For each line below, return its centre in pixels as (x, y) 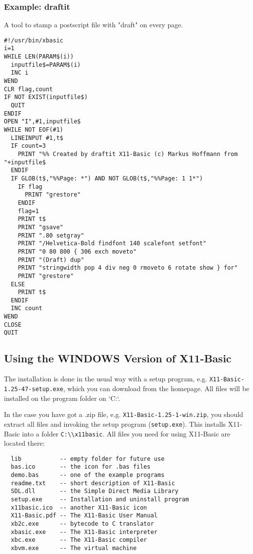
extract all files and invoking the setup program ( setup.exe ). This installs (115, 424)
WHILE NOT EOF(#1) (34, 130)
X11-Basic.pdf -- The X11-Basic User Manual (84, 516)
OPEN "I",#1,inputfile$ (42, 122)
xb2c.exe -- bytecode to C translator (82, 524)
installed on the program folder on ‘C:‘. (62, 398)
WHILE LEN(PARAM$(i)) (39, 57)
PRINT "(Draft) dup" (51, 260)
